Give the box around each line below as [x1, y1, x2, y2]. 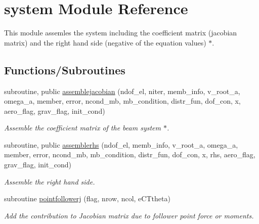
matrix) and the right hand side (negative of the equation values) [4, 37, 206, 48]
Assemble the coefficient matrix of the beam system [4, 122, 161, 133]
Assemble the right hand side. [4, 176, 95, 187]
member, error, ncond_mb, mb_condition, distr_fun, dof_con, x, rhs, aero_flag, [4, 149, 255, 160]
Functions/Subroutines [4, 62, 125, 77]
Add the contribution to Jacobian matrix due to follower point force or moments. [4, 210, 254, 220]
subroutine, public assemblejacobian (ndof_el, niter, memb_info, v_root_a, [4, 85, 240, 96]
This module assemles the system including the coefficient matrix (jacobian [4, 27, 237, 38]
